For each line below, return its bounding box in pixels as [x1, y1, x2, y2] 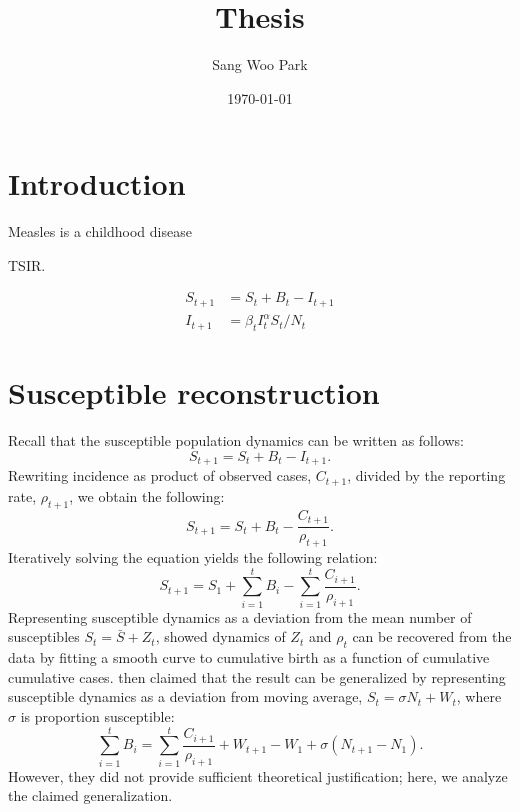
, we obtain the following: [69, 485, 225, 506]
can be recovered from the [352, 626, 512, 647]
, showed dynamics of [155, 626, 286, 647]
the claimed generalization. [8, 785, 173, 806]
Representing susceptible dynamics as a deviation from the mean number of [8, 606, 472, 627]
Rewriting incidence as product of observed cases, [8, 465, 312, 486]
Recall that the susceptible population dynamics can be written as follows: [8, 430, 465, 451]
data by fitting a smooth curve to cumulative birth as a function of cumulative [8, 647, 490, 668]
